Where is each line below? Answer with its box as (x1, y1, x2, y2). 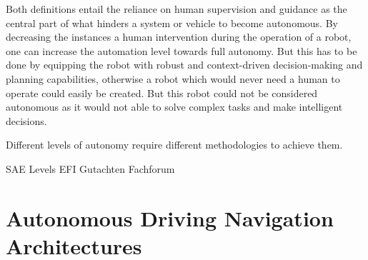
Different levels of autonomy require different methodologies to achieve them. (6, 137, 343, 152)
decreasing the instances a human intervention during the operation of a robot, (6, 29, 352, 44)
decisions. (6, 113, 47, 128)
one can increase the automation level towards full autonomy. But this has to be (6, 43, 357, 58)
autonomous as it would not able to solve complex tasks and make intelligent (6, 99, 343, 114)
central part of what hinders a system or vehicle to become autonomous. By (6, 15, 338, 30)
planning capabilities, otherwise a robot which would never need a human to (6, 71, 340, 86)
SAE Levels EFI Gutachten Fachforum (6, 161, 175, 176)
